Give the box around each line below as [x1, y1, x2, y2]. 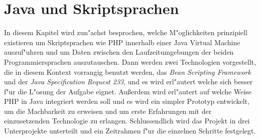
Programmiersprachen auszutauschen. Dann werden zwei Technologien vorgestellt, [4, 56, 256, 67]
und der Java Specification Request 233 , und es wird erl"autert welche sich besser [4, 76, 253, 87]
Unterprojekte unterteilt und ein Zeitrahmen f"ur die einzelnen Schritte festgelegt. [4, 125, 256, 136]
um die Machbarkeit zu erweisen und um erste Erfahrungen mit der [4, 105, 212, 116]
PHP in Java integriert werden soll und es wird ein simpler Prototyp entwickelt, [4, 96, 249, 106]
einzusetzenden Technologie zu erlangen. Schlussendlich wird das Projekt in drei [4, 115, 250, 126]
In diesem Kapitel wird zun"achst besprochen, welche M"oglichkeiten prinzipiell [4, 27, 247, 38]
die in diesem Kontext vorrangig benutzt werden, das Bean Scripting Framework [4, 66, 251, 77]
